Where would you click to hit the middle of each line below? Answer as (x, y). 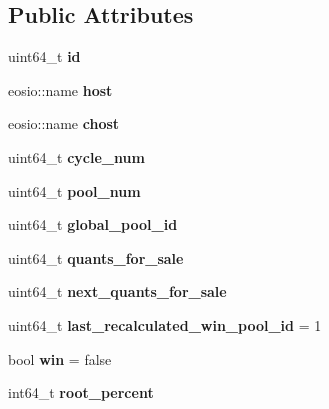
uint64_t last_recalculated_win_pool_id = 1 (165, 324)
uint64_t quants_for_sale (96, 257)
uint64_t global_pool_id (93, 224)
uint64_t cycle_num (76, 156)
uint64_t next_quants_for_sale (117, 291)
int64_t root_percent (81, 392)
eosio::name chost (64, 123)
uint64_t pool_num (74, 190)
